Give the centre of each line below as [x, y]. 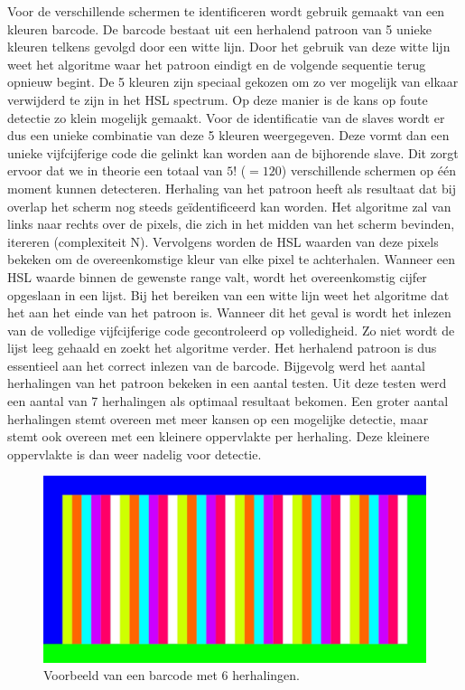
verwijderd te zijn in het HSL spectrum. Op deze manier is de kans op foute [218, 99]
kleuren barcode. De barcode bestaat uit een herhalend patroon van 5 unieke [219, 28]
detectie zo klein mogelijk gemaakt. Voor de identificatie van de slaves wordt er [226, 117]
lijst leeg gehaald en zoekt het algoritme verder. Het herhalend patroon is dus [222, 348]
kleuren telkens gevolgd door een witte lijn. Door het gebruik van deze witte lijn [229, 47]
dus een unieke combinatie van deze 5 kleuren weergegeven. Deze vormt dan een [228, 135]
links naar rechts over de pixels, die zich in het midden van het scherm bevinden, [231, 224]
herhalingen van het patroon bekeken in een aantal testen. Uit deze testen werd [227, 383]
